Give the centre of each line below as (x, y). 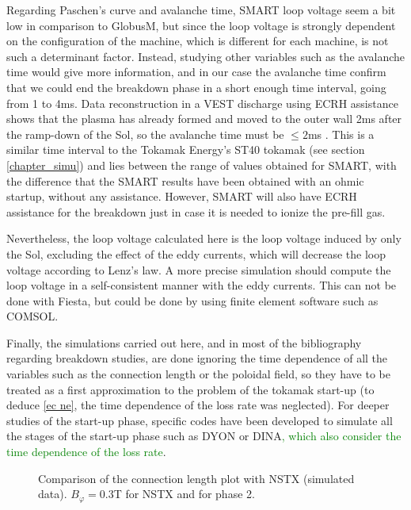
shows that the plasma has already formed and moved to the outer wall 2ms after (204, 119)
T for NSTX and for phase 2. (184, 494)
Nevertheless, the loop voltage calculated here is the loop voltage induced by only (204, 238)
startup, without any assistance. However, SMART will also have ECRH (182, 196)
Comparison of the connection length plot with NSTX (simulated (196, 478)
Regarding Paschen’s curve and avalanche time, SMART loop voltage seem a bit (201, 10)
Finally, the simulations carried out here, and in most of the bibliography (184, 342)
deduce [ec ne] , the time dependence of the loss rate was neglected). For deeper (198, 405)
